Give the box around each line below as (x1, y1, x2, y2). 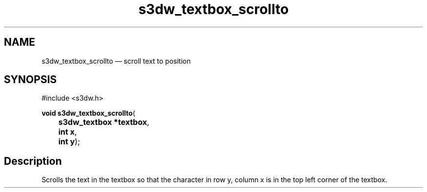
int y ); (58, 137, 80, 147)
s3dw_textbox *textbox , (58, 117, 150, 127)
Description (4, 155, 62, 167)
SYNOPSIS (4, 73, 57, 86)
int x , (58, 127, 77, 137)
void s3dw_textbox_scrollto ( (41, 109, 136, 118)
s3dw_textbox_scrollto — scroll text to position (41, 56, 191, 65)
